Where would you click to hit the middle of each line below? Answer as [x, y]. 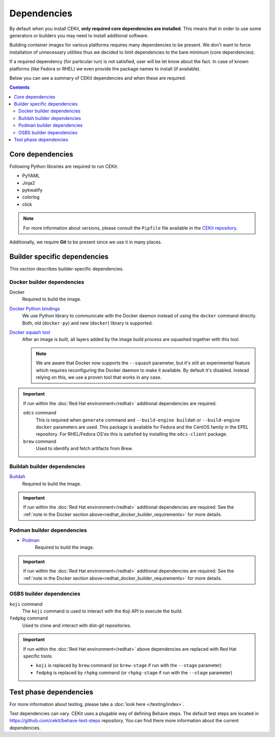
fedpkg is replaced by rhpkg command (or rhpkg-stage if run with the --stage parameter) [134, 672]
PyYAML [31, 176]
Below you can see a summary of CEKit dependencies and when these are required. [98, 78]
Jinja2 [29, 183]
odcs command [40, 413]
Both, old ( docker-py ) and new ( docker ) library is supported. [88, 323]
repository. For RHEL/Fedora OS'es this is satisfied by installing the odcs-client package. [132, 434]
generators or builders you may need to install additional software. [79, 35]
